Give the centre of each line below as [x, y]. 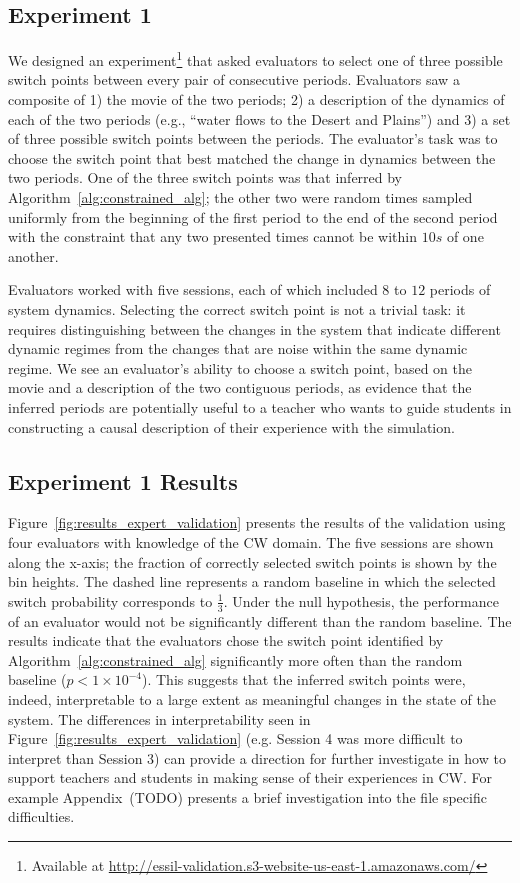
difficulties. [41, 816]
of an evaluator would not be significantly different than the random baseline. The [260, 620]
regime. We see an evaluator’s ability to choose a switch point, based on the [240, 367]
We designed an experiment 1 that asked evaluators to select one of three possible [255, 58]
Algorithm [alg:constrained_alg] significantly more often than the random [235, 659]
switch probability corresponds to [110, 600]
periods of [460, 289]
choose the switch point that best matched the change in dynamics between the [252, 157]
